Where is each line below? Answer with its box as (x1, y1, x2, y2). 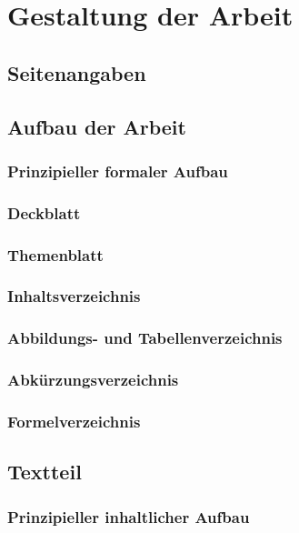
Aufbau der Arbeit (7, 112, 186, 140)
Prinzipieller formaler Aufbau (7, 159, 228, 182)
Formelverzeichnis (7, 409, 141, 432)
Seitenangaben (7, 58, 146, 86)
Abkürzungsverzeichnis (7, 368, 179, 391)
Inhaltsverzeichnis (7, 285, 141, 307)
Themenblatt (7, 243, 104, 266)
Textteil (7, 458, 82, 486)
